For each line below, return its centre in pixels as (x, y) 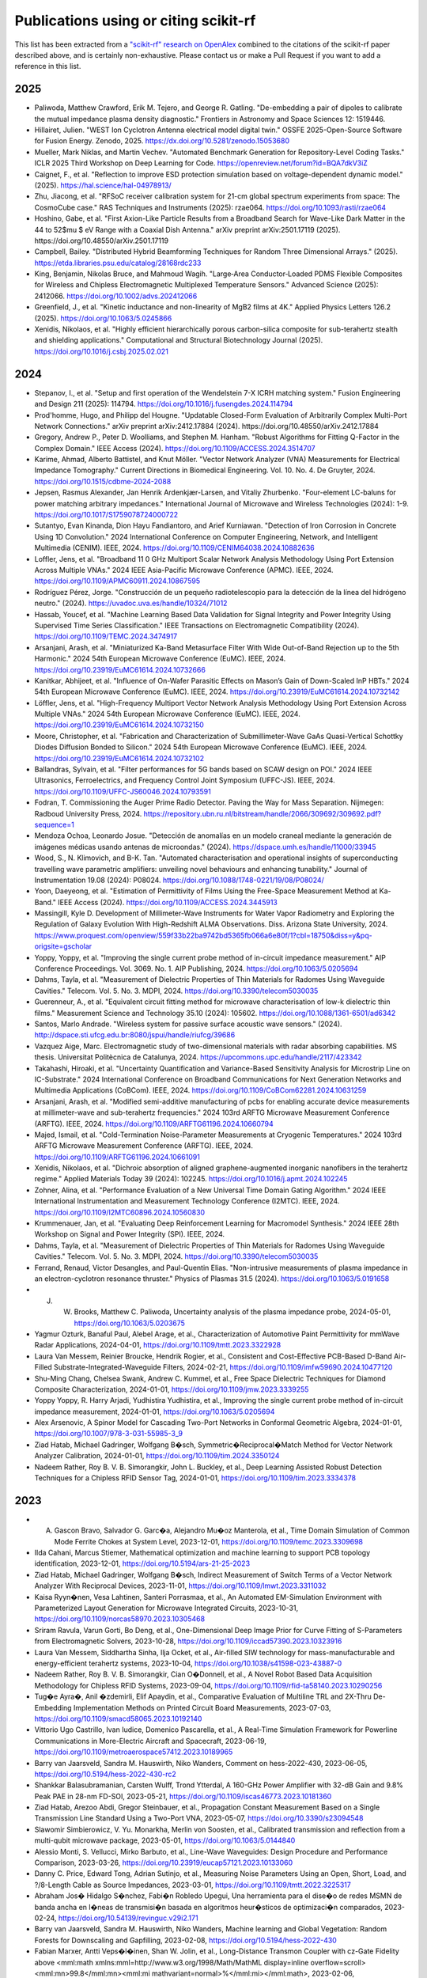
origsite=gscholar (63, 946)
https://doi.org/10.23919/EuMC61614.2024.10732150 (119, 725)
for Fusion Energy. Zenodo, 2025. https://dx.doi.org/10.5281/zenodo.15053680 (162, 141)
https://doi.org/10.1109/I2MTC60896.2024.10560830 (120, 1212)
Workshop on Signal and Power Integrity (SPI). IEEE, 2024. (130, 1234)
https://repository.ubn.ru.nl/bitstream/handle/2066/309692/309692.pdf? (263, 813)
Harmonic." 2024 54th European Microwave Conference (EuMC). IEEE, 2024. (160, 659)
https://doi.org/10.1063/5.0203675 (130, 1323)
